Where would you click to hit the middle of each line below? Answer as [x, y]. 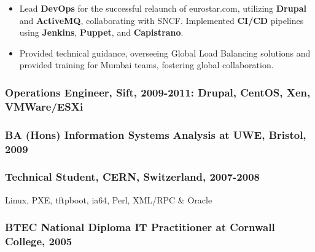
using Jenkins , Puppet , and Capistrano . [101, 32]
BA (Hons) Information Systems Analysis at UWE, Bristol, [156, 134]
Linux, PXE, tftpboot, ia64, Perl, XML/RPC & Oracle [109, 199]
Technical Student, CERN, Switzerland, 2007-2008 [132, 177]
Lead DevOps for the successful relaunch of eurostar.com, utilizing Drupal [163, 8]
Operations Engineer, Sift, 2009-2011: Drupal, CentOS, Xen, [158, 92]
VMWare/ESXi [44, 106]
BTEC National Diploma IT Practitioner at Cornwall [140, 227]
